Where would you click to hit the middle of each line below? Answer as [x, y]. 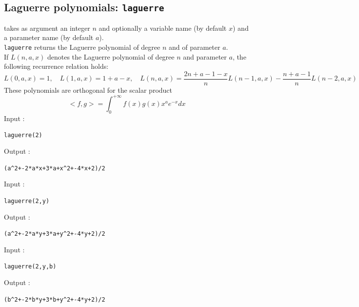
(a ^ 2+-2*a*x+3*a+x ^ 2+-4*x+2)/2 [55, 168]
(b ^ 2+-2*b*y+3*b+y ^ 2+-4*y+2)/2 [55, 299]
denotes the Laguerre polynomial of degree [111, 56]
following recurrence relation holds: [56, 66]
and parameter [205, 56]
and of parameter [194, 47]
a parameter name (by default [49, 37]
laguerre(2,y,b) [30, 267]
